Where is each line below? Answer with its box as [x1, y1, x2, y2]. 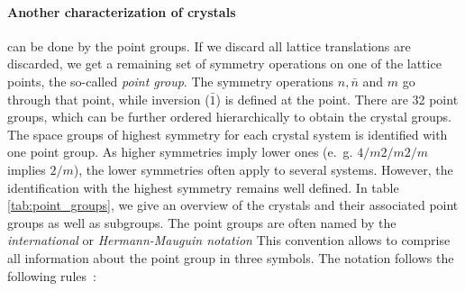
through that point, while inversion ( [7, 89, 210, 108]
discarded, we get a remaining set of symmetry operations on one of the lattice [7, 54, 442, 73]
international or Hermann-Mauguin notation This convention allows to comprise [7, 231, 451, 250]
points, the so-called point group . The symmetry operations [7, 71, 334, 90]
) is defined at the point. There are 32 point [215, 89, 459, 108]
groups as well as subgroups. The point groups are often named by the [7, 213, 397, 232]
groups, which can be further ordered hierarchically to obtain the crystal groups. [7, 107, 451, 126]
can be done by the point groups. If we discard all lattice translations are [7, 36, 411, 55]
